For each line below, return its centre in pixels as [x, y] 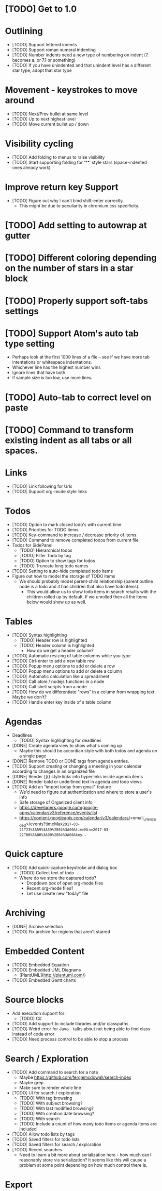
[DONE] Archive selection [37, 927]
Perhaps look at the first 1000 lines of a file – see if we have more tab [81, 357]
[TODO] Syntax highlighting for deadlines [60, 740]
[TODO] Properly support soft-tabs [77, 301]
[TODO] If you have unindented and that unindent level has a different [81, 65]
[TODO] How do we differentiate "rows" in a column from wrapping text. [84, 692]
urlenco [150, 819]
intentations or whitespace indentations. [52, 362]
